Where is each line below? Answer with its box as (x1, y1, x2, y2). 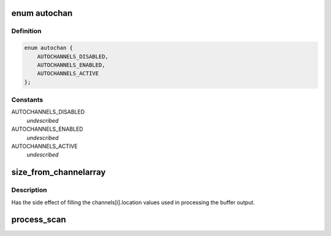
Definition (11, 27, 42, 35)
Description (11, 186, 47, 194)
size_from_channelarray (11, 167, 106, 177)
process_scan (11, 215, 67, 225)
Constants (11, 95, 44, 104)
